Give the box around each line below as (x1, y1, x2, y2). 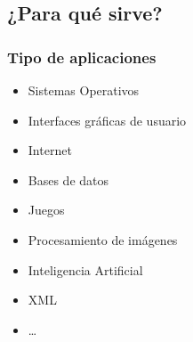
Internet (28, 141, 72, 159)
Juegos (28, 200, 65, 219)
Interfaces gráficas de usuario (28, 110, 187, 129)
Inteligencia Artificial (28, 260, 143, 279)
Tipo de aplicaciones (7, 45, 157, 68)
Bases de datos (28, 170, 109, 189)
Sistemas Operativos (28, 81, 140, 99)
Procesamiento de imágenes (28, 230, 178, 248)
